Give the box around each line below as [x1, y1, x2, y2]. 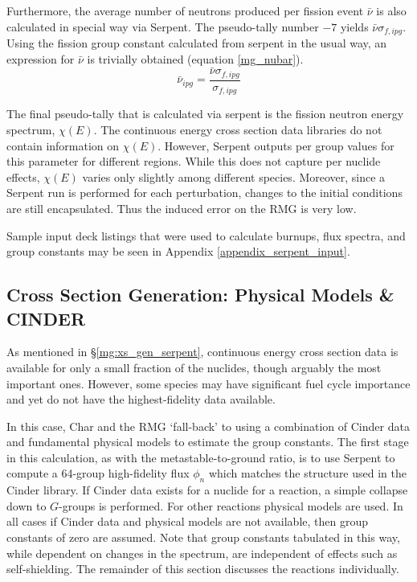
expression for [6, 50, 75, 67]
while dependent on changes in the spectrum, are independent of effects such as [6, 544, 398, 561]
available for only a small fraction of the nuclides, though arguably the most [6, 359, 382, 375]
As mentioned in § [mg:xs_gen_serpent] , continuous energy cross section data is [6, 343, 399, 360]
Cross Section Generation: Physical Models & [6, 282, 395, 307]
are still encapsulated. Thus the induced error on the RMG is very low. [6, 199, 357, 216]
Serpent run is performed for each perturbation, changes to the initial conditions [6, 184, 403, 201]
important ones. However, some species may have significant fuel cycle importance [6, 375, 411, 391]
